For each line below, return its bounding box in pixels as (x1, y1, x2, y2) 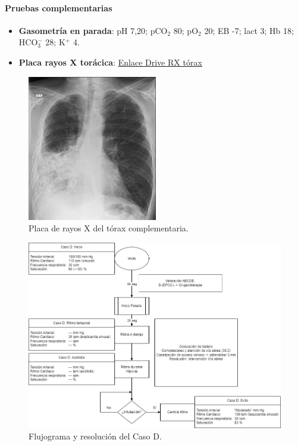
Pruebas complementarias (5, 1, 112, 14)
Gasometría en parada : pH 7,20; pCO (18, 24, 168, 36)
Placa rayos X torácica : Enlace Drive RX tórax (18, 55, 202, 68)
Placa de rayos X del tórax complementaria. (29, 222, 189, 234)
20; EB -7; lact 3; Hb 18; (204, 24, 294, 36)
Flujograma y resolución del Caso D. (29, 430, 162, 442)
